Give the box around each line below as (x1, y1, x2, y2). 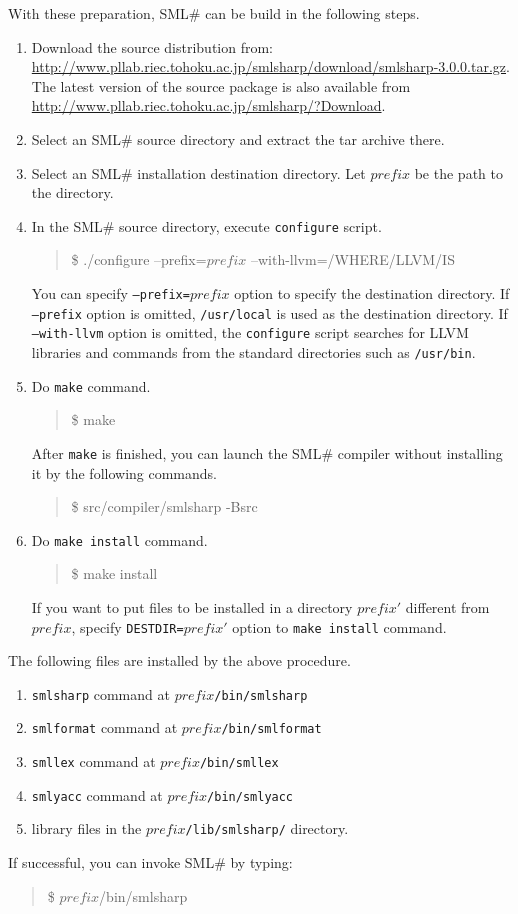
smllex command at (31, 751, 156, 772)
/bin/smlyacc (207, 789, 294, 804)
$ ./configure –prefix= (71, 249, 207, 270)
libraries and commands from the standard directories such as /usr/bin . (31, 341, 476, 362)
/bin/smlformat (221, 722, 322, 737)
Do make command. (31, 375, 151, 396)
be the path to (414, 162, 503, 183)
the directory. (31, 182, 114, 203)
